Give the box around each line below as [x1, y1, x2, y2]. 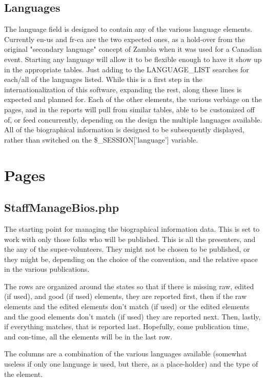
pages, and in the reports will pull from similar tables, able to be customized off [4, 104, 255, 114]
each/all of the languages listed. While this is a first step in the [4, 74, 202, 85]
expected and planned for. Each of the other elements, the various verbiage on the [4, 94, 262, 105]
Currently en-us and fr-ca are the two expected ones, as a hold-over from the [4, 33, 245, 44]
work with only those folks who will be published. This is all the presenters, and [4, 233, 256, 244]
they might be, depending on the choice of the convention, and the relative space [4, 253, 258, 264]
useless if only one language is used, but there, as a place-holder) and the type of [4, 358, 258, 369]
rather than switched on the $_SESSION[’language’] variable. [4, 134, 198, 145]
